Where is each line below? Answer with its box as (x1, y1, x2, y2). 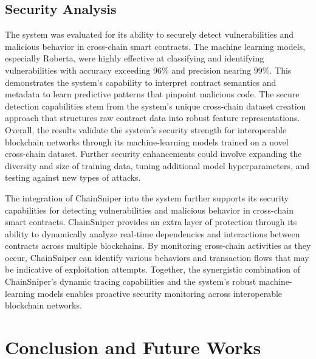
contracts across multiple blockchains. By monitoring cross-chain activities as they (5, 239, 311, 252)
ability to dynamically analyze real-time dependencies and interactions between (5, 227, 300, 240)
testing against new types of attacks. (5, 171, 141, 184)
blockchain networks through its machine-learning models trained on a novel (5, 135, 289, 148)
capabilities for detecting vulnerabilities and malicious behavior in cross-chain (5, 203, 294, 216)
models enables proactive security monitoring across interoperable (37, 287, 283, 299)
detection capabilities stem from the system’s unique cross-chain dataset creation (5, 99, 306, 112)
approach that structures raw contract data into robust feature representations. (5, 111, 300, 124)
